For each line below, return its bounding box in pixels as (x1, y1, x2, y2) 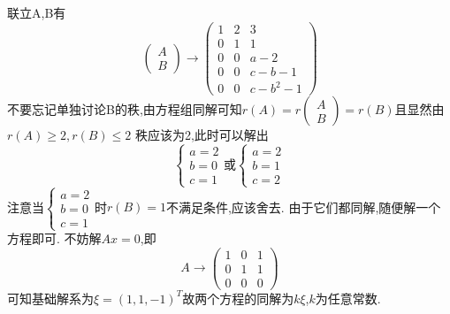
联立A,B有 (7, 4, 66, 21)
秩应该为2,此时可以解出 (134, 126, 269, 144)
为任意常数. (315, 288, 381, 307)
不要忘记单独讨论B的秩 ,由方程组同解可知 (7, 100, 242, 119)
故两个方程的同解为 (182, 288, 294, 307)
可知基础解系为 (7, 288, 94, 307)
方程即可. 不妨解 (7, 229, 102, 248)
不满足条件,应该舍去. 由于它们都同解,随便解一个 (165, 197, 441, 216)
